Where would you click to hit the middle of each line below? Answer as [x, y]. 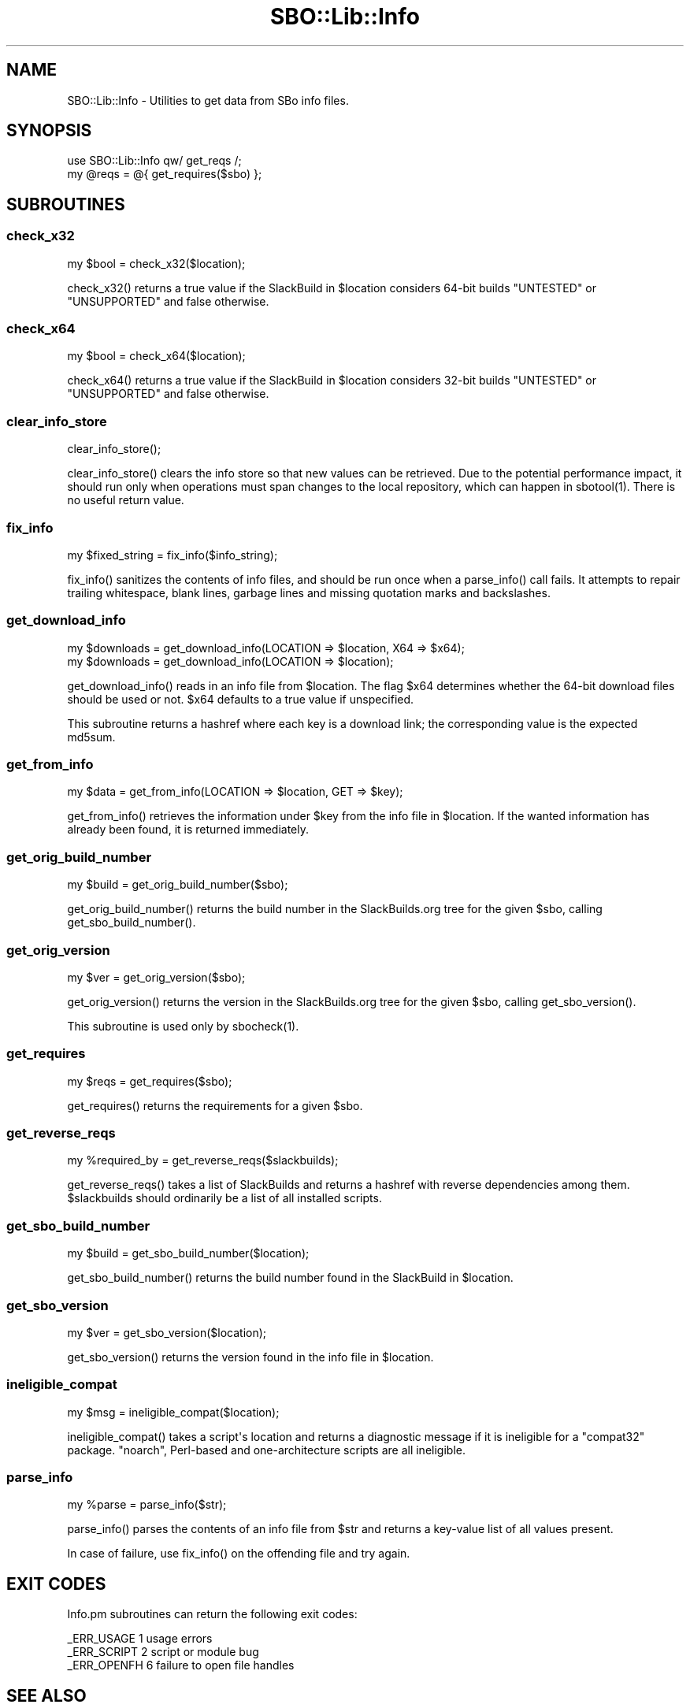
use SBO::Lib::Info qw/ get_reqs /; [154, 161]
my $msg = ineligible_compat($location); [173, 1412]
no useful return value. [126, 500]
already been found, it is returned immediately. [188, 830]
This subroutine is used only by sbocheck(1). [183, 1026]
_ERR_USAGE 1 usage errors [140, 1639]
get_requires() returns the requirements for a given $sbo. [215, 1105]
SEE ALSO [46, 1695]
